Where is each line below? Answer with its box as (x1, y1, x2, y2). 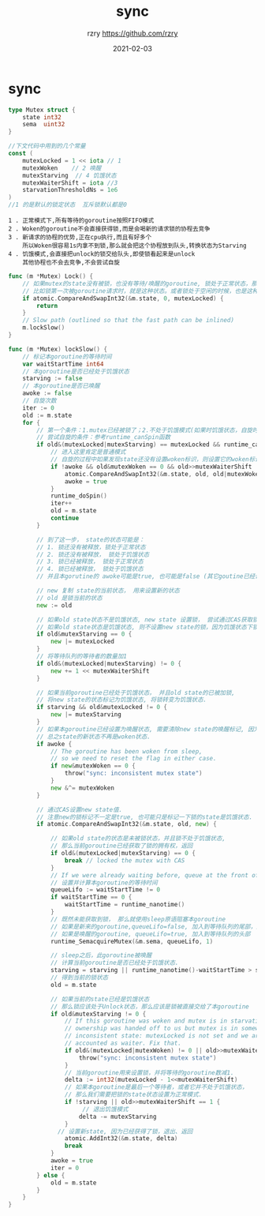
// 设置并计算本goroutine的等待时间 (50, 879, 158, 887)
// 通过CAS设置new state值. (36, 805, 123, 813)
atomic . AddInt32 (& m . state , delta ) (64, 1135, 178, 1143)
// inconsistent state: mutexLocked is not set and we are (64, 1032, 263, 1040)
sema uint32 (22, 121, 65, 129)
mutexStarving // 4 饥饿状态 (22, 171, 117, 179)
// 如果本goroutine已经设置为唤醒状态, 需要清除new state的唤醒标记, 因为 (36, 725, 260, 733)
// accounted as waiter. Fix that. (64, 1039, 181, 1048)
